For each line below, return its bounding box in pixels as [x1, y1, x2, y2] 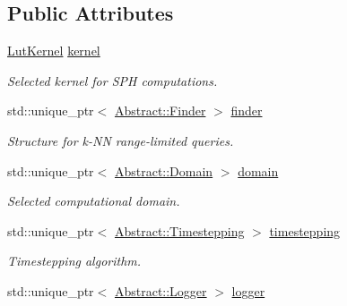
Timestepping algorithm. [7, 251, 142, 270]
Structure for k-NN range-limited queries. [7, 131, 234, 149]
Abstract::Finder [114, 101, 206, 120]
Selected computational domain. [7, 191, 180, 210]
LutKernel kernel [7, 41, 100, 60]
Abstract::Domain [114, 161, 213, 180]
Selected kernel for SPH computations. [7, 71, 218, 89]
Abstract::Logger [114, 281, 207, 300]
